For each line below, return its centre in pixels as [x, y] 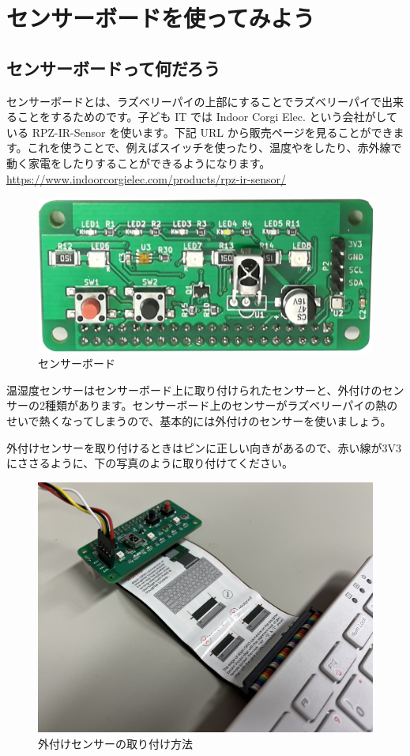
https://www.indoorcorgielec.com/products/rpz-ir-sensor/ [147, 178]
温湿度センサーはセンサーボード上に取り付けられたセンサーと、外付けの [194, 389]
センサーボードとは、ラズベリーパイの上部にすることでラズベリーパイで [194, 101]
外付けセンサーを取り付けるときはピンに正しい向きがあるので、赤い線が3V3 [204, 447]
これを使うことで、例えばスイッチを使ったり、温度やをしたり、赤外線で [214, 147]
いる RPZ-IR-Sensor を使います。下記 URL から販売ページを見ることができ [200, 132]
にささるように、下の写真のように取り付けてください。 [150, 463]
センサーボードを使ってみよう [161, 18]
